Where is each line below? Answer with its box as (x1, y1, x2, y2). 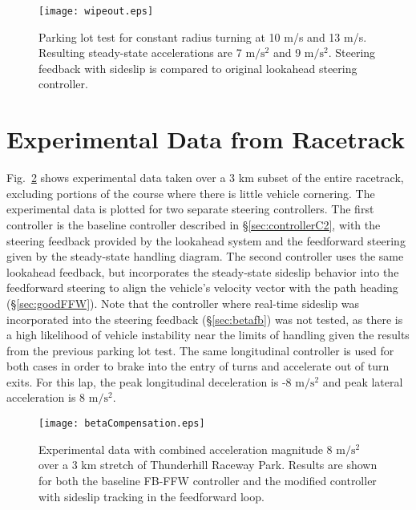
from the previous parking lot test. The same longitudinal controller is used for (6, 342, 394, 358)
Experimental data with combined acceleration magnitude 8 (38, 440, 333, 457)
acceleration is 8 (6, 389, 86, 406)
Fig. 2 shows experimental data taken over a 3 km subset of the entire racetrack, (6, 169, 404, 186)
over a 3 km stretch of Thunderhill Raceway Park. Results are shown (38, 456, 378, 473)
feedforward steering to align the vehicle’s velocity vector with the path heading (6, 279, 398, 296)
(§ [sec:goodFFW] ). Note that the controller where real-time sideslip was (6, 294, 360, 311)
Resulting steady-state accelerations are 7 (38, 44, 242, 61)
